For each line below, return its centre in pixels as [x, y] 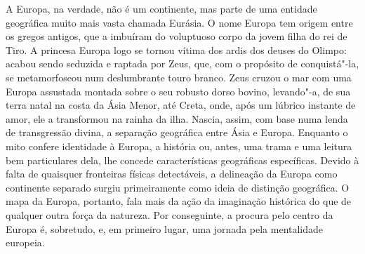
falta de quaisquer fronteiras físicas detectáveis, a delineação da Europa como [172, 174]
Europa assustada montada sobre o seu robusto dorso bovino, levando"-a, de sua [178, 91]
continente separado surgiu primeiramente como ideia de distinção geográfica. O [178, 187]
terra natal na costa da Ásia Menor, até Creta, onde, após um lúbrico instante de [181, 105]
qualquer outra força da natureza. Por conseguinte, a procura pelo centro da [170, 214]
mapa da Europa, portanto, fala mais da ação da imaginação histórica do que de [179, 201]
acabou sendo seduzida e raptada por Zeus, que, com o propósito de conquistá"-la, [182, 63]
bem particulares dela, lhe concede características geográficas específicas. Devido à [182, 160]
